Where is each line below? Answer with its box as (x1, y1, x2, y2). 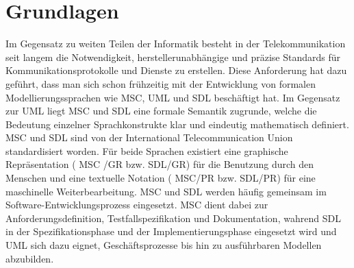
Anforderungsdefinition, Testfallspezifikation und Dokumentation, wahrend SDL (5, 210, 341, 225)
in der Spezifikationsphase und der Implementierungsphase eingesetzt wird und (5, 224, 337, 239)
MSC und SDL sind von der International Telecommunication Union (5, 130, 293, 145)
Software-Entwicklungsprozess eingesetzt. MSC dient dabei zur (5, 197, 268, 212)
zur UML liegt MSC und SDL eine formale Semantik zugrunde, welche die (5, 103, 317, 118)
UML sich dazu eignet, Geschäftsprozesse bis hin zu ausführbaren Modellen (5, 238, 322, 252)
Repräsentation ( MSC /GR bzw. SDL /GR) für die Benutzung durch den (5, 157, 314, 171)
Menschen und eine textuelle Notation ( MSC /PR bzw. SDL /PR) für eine (5, 171, 316, 185)
